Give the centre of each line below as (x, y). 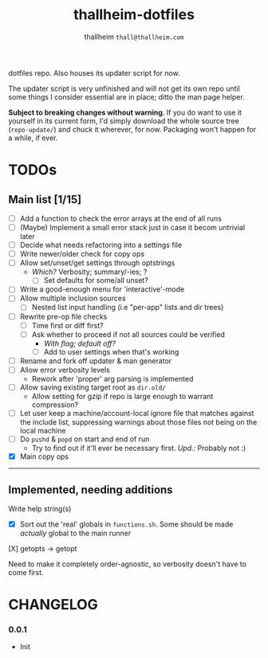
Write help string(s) (40, 508)
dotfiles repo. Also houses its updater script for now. (95, 72)
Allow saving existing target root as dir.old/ (93, 387)
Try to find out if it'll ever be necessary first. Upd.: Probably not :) (139, 448)
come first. (26, 572)
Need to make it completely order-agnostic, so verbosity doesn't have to (128, 564)
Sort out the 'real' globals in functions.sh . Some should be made (126, 524)
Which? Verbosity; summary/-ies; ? (89, 272)
